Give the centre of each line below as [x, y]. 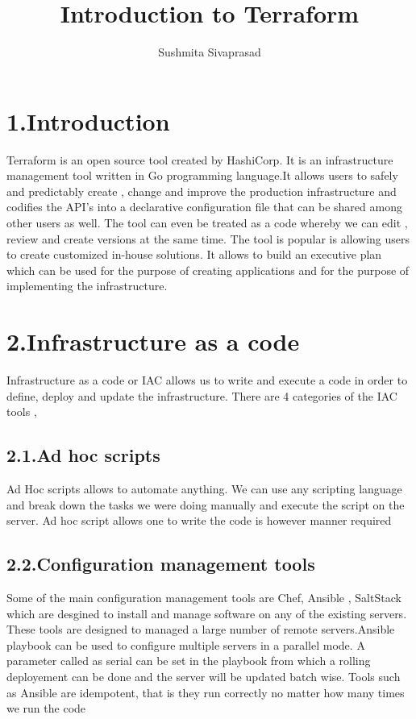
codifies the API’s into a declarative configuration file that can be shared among [204, 207]
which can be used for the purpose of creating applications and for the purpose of [208, 270]
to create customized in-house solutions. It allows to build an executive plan [194, 254]
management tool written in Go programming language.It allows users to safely [202, 175]
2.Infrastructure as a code [153, 341]
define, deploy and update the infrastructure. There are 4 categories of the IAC [202, 395]
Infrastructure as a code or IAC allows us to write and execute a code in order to [207, 380]
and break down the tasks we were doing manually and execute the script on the [206, 504]
